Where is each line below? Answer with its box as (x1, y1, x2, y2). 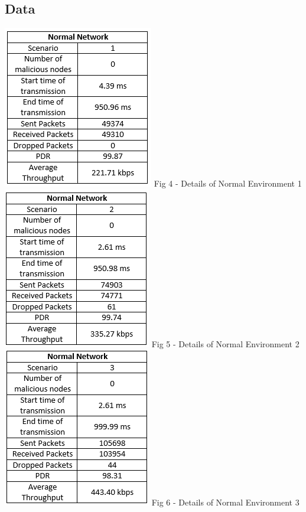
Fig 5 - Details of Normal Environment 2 (151, 337, 300, 350)
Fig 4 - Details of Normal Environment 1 (154, 177, 302, 190)
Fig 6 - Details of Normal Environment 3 (151, 496, 300, 508)
